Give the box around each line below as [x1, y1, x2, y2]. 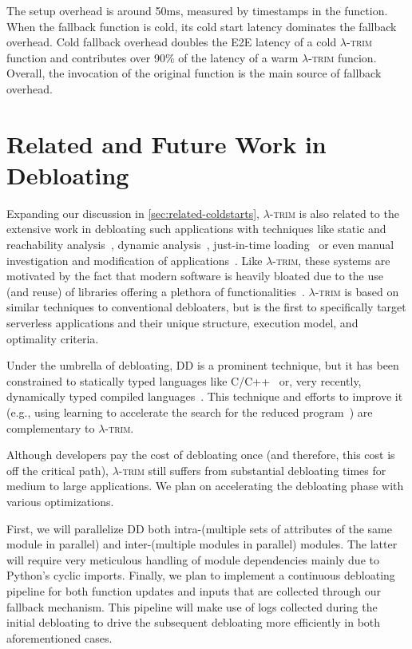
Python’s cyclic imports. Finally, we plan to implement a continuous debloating [6, 567, 395, 584]
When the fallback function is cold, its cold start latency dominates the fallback [6, 18, 397, 34]
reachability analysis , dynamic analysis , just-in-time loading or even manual [6, 236, 394, 253]
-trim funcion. [308, 49, 377, 65]
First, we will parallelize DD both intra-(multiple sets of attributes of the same [6, 520, 392, 536]
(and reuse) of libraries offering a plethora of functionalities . [6, 283, 305, 299]
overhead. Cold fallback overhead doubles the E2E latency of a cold [6, 34, 337, 50]
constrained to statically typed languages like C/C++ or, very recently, [6, 372, 362, 389]
